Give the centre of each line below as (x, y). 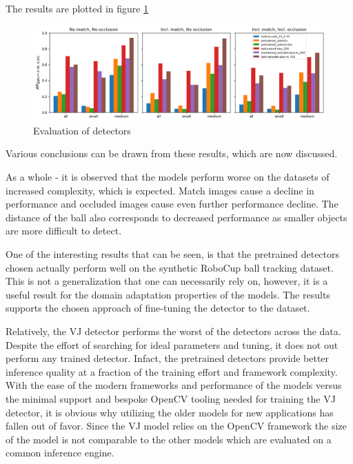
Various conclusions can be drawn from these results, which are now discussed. (172, 153)
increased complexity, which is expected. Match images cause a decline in (160, 190)
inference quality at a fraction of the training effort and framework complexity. (172, 371)
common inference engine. (60, 453)
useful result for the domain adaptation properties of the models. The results (168, 294)
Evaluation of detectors (82, 130)
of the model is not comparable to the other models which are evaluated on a (169, 439)
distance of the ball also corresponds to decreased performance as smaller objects (176, 217)
